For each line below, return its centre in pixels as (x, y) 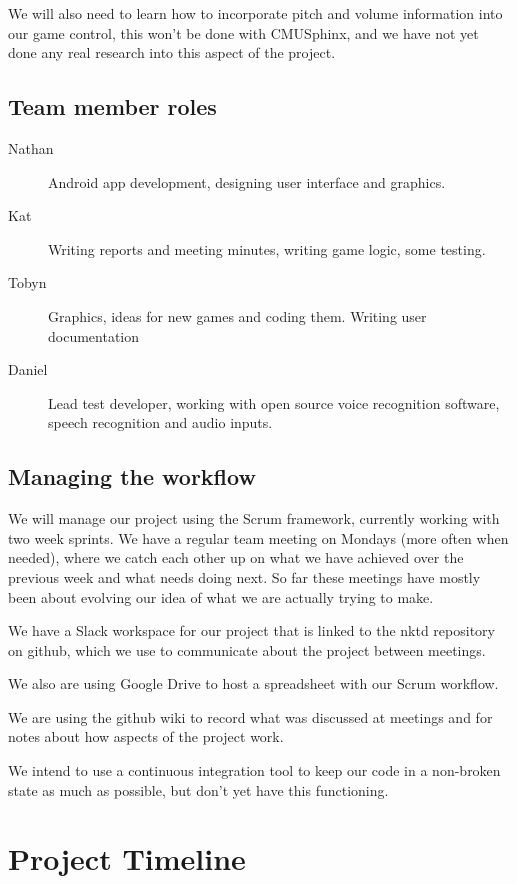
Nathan (31, 147)
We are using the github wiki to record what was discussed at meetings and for (250, 716)
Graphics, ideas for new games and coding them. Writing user (237, 315)
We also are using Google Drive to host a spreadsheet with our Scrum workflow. (253, 683)
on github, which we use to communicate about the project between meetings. (247, 649)
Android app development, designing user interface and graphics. (247, 181)
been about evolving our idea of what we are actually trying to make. (221, 596)
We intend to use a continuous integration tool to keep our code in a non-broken (254, 770)
